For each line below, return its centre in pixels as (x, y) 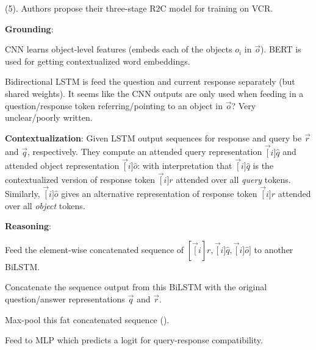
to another (274, 249)
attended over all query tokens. (233, 180)
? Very (244, 105)
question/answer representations (65, 298)
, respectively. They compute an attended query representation (145, 152)
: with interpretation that (185, 166)
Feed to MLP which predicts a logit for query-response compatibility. (134, 340)
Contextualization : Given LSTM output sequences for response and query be (153, 137)
